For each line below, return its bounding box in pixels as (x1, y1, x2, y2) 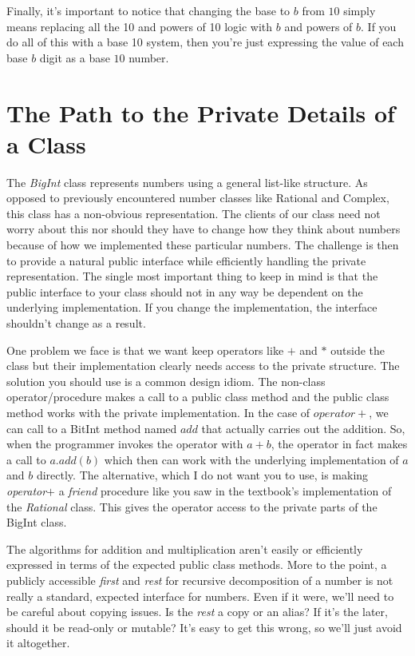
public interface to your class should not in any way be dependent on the (6, 283, 363, 300)
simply (343, 2, 376, 18)
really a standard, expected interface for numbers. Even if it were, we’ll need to (6, 587, 394, 604)
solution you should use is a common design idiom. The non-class (6, 372, 326, 389)
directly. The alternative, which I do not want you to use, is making (36, 467, 369, 483)
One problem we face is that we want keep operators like (6, 341, 284, 358)
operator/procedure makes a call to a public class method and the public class (6, 388, 389, 405)
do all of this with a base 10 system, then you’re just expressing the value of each (6, 34, 404, 50)
